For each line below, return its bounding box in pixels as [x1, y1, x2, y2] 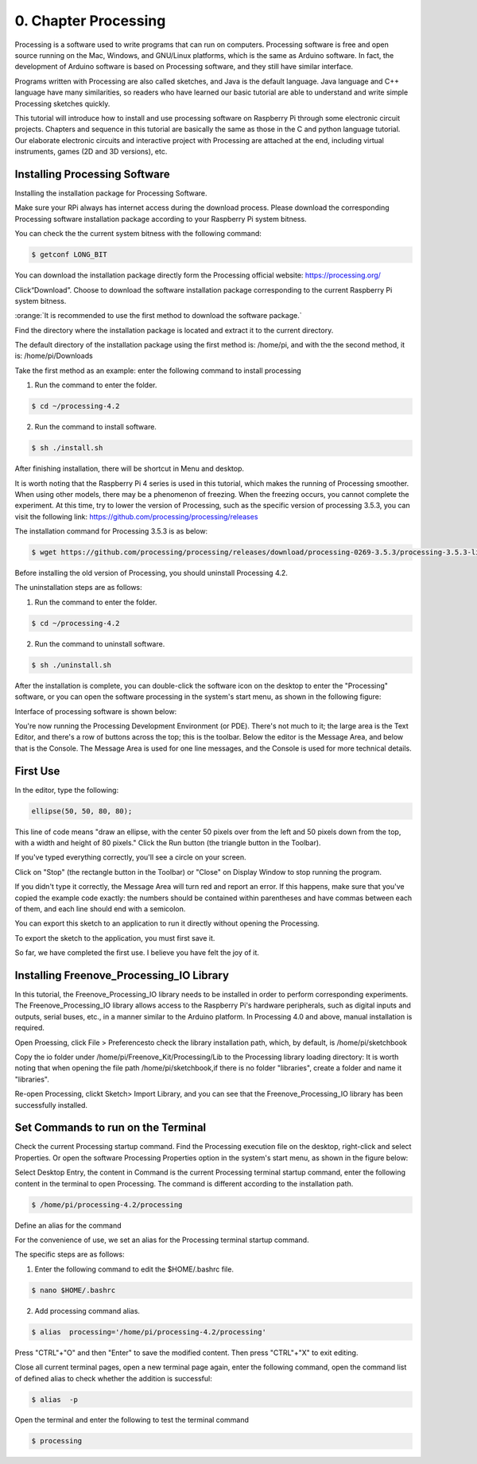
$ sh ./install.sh [31, 444, 103, 452]
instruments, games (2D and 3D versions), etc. [14, 147, 168, 157]
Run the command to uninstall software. [34, 639, 165, 648]
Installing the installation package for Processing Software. [14, 188, 207, 198]
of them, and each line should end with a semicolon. [14, 903, 186, 914]
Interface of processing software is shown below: [14, 706, 177, 716]
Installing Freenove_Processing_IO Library [14, 969, 230, 982]
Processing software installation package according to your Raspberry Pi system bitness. [14, 214, 307, 223]
